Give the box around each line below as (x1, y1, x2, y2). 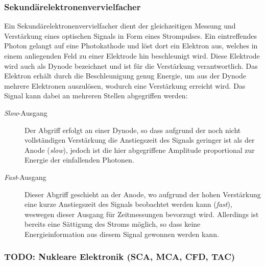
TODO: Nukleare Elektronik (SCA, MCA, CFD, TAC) (4, 250, 235, 263)
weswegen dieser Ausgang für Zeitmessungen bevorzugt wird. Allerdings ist (25, 208, 259, 219)
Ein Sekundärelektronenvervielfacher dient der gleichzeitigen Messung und (4, 20, 236, 31)
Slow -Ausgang (4, 107, 47, 118)
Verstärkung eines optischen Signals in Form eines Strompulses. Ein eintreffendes (4, 30, 257, 41)
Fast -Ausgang (4, 171, 46, 182)
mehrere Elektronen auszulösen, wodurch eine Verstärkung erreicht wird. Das (4, 80, 246, 91)
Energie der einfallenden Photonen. (25, 154, 134, 165)
